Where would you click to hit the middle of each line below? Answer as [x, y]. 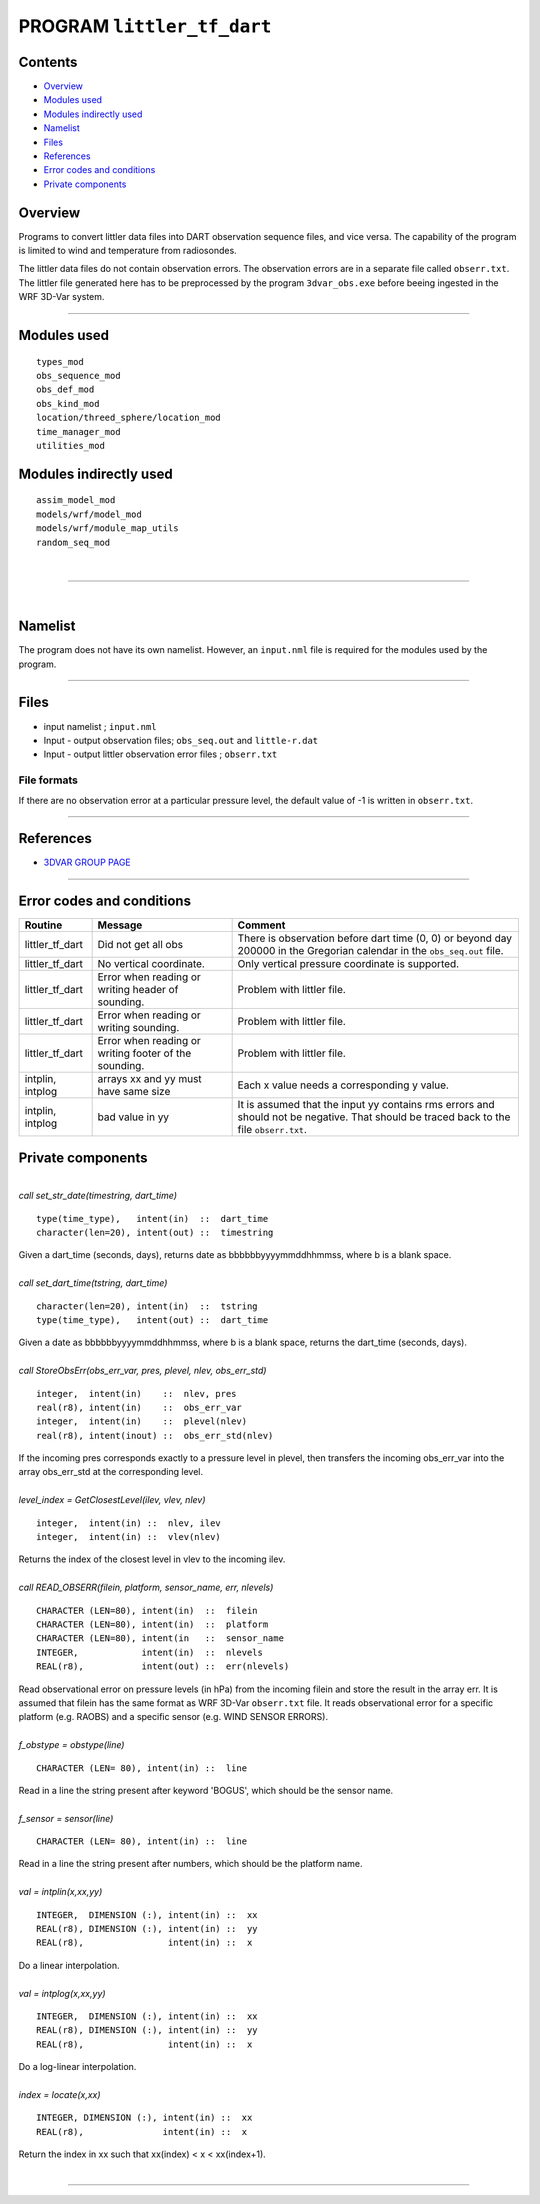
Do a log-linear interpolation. [77, 2067]
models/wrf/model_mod [89, 514]
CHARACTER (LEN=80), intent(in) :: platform [152, 1624]
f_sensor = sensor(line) [66, 1818]
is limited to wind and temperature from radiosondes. [127, 251]
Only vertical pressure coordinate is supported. [348, 964]
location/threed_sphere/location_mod [129, 418]
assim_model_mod [76, 500]
